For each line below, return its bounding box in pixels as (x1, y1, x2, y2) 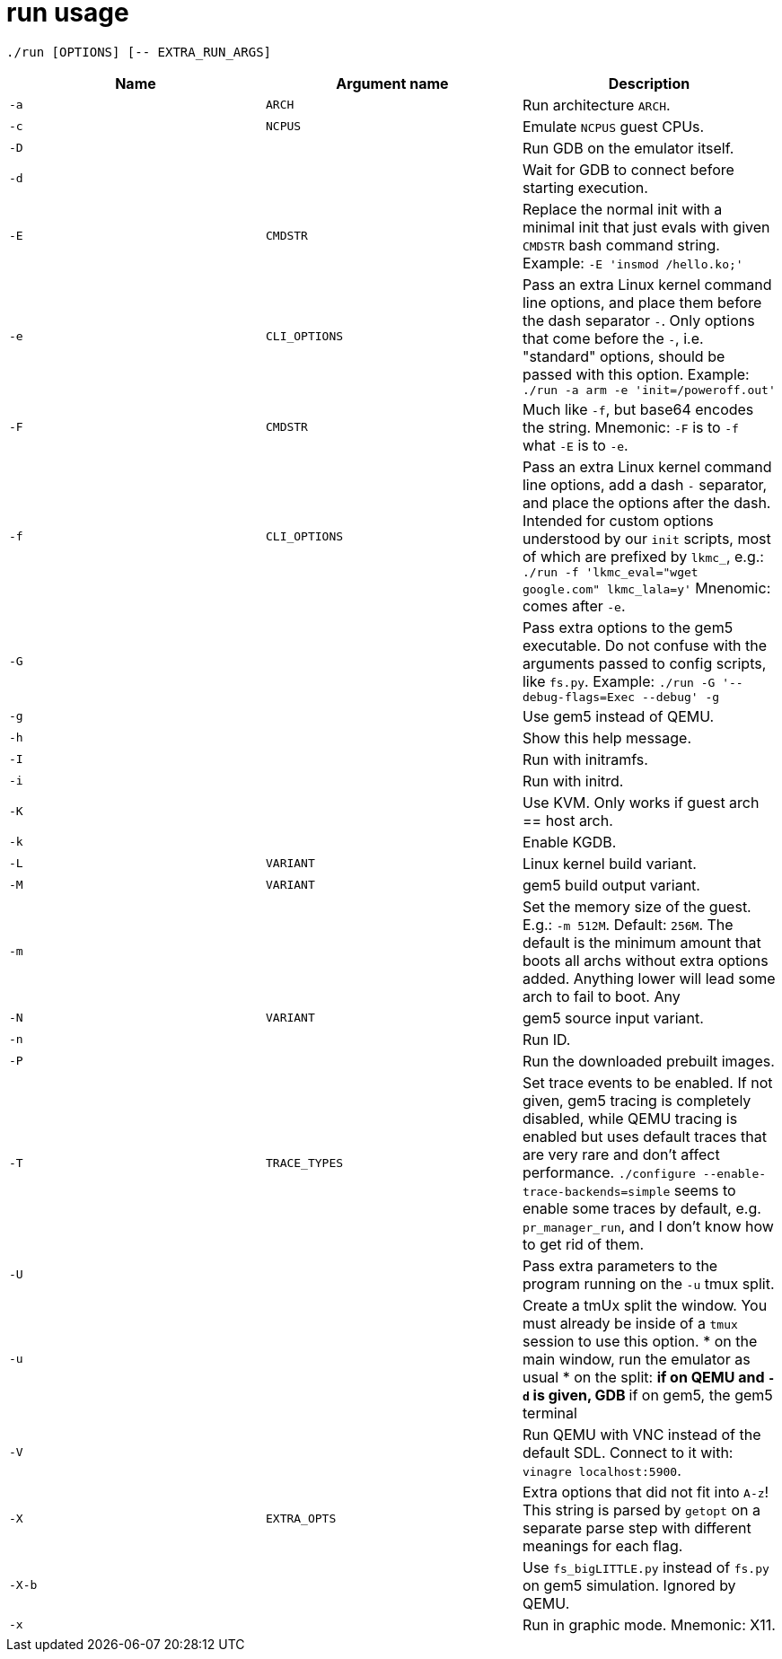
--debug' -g (642, 689, 720, 704)
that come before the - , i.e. (522, 329, 704, 347)
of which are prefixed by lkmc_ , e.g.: (522, 547, 764, 566)
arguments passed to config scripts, (522, 654, 767, 672)
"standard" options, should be (522, 347, 725, 365)
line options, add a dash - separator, (522, 475, 768, 494)
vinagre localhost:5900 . (522, 1461, 681, 1479)
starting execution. (522, 178, 648, 197)
